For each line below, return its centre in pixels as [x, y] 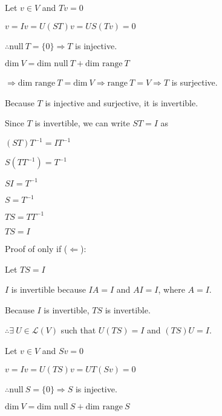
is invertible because [48, 289]
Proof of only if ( [36, 248]
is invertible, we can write [82, 123]
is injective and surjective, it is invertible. [122, 102]
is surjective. [194, 82]
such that [78, 330]
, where [171, 289]
